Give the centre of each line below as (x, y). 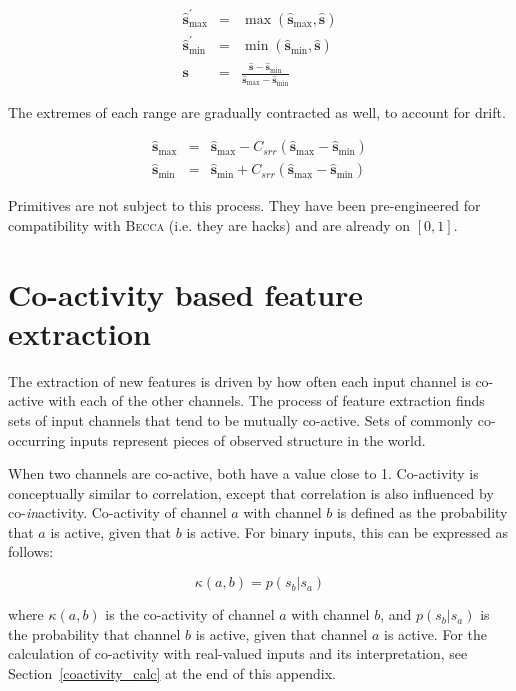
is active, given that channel (281, 633)
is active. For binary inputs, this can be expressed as (347, 531)
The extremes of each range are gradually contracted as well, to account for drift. (257, 111)
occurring (37, 439)
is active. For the (435, 633)
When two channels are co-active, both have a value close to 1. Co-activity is (243, 473)
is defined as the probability (422, 512)
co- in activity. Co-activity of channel (117, 512)
